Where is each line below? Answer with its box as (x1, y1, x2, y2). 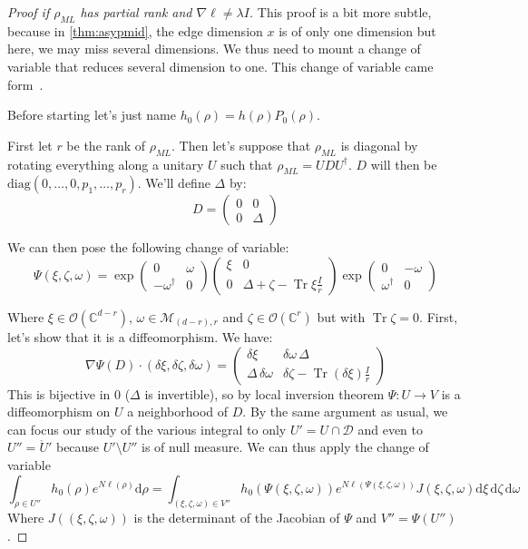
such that (220, 154, 273, 173)
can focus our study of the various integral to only (7, 419, 287, 438)
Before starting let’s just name (7, 105, 176, 124)
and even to (357, 419, 423, 438)
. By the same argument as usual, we (242, 402, 448, 421)
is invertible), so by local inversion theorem (144, 384, 385, 403)
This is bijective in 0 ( (7, 384, 131, 403)
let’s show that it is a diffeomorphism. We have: (7, 327, 273, 346)
